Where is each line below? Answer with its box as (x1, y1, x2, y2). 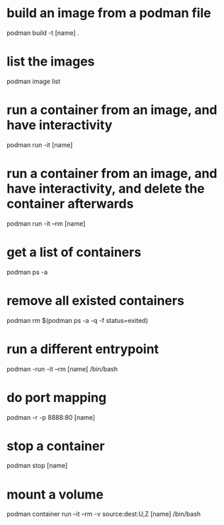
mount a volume (6, 486, 104, 502)
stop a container (6, 437, 105, 454)
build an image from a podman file (6, 5, 211, 21)
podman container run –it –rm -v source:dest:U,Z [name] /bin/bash (6, 510, 201, 519)
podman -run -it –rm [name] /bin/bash (6, 364, 118, 373)
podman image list (6, 77, 61, 85)
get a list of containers (6, 244, 142, 260)
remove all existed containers (6, 292, 185, 309)
